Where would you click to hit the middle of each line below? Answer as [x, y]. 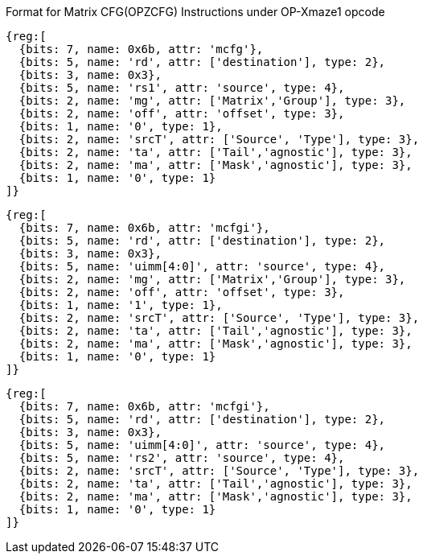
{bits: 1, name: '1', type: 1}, [121, 305]
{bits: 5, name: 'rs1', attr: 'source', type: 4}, [182, 88]
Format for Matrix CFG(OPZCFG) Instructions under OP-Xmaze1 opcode [195, 12]
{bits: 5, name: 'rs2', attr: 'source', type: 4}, [182, 458]
